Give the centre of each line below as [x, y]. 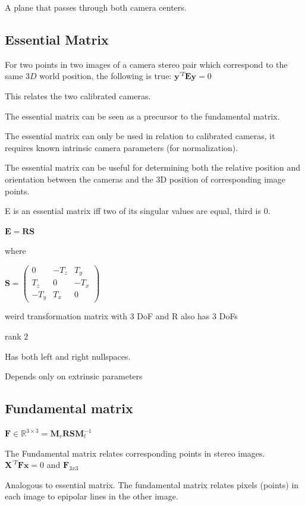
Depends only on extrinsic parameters [74, 376]
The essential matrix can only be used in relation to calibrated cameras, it [140, 136]
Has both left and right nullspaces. [68, 356]
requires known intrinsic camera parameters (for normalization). [122, 147]
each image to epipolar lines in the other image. [92, 496]
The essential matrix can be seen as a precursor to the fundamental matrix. [142, 116]
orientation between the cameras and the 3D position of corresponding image [145, 179]
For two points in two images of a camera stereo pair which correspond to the [146, 64]
